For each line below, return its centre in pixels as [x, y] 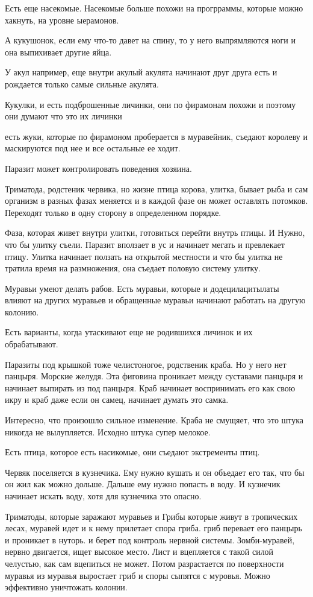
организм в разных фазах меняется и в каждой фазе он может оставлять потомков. [156, 201]
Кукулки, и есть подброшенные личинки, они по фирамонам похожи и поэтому [150, 104]
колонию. [22, 311]
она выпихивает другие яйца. [58, 52]
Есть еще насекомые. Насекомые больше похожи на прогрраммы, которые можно [154, 8]
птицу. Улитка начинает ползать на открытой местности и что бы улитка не [144, 256]
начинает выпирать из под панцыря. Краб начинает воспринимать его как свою [150, 387]
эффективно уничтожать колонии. [66, 587]
